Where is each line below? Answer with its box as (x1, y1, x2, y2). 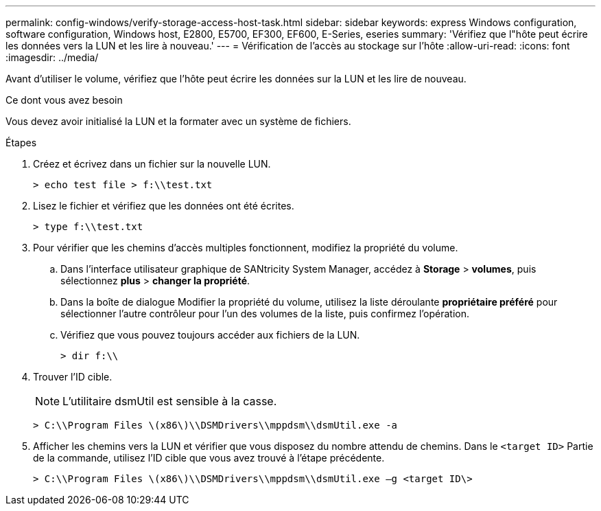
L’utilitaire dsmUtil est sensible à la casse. (62, 394, 277, 408)
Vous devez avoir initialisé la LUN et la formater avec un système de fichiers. (5, 115, 351, 127)
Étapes (5, 137, 37, 148)
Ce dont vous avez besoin (5, 94, 123, 106)
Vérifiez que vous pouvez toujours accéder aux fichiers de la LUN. (60, 329, 360, 341)
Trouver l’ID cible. (33, 371, 113, 383)
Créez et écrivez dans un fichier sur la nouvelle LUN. (33, 158, 271, 170)
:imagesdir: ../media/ (5, 52, 99, 63)
